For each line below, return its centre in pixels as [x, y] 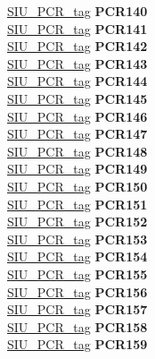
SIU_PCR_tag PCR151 [77, 204]
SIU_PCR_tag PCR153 [77, 239]
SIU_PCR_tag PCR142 [77, 46]
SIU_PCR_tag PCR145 [77, 98]
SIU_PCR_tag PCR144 [77, 81]
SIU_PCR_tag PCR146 [77, 116]
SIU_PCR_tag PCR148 [77, 151]
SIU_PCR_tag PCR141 [77, 28]
